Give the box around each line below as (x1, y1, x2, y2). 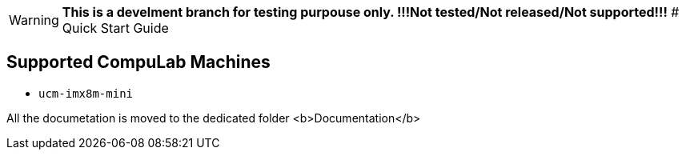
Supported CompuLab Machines (6, 52, 271, 73)
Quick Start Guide (62, 20, 169, 36)
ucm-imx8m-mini (38, 86, 134, 100)
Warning (9, 12, 59, 28)
